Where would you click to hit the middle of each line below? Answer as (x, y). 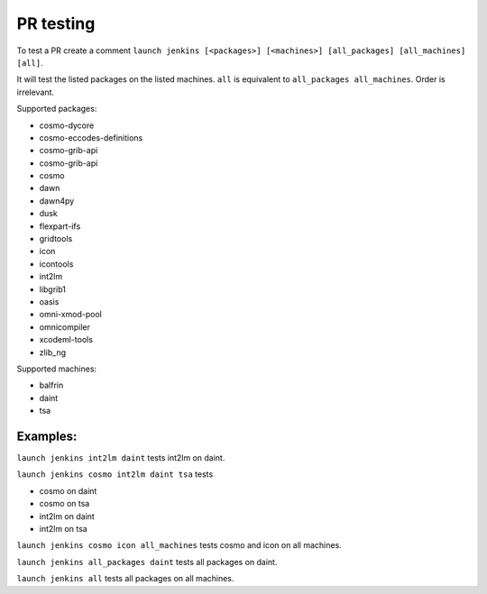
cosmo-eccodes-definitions (91, 137)
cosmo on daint (68, 490)
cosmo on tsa (64, 504)
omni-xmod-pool (71, 315)
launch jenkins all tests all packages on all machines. (125, 579)
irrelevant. (35, 92)
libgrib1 (53, 289)
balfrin (51, 385)
